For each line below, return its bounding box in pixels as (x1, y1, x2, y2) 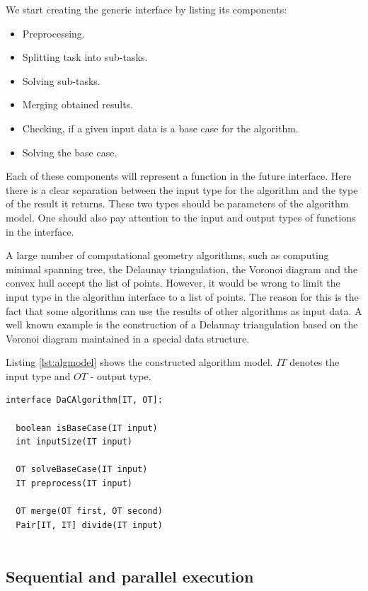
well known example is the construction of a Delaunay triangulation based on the (6, 317, 358, 332)
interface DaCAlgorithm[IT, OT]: (6, 395, 163, 406)
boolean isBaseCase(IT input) (16, 423, 158, 433)
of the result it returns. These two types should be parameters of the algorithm (6, 196, 349, 211)
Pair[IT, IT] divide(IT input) (16, 520, 163, 530)
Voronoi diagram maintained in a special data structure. (6, 331, 250, 345)
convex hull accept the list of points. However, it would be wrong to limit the (6, 275, 340, 290)
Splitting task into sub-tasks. (22, 50, 148, 64)
